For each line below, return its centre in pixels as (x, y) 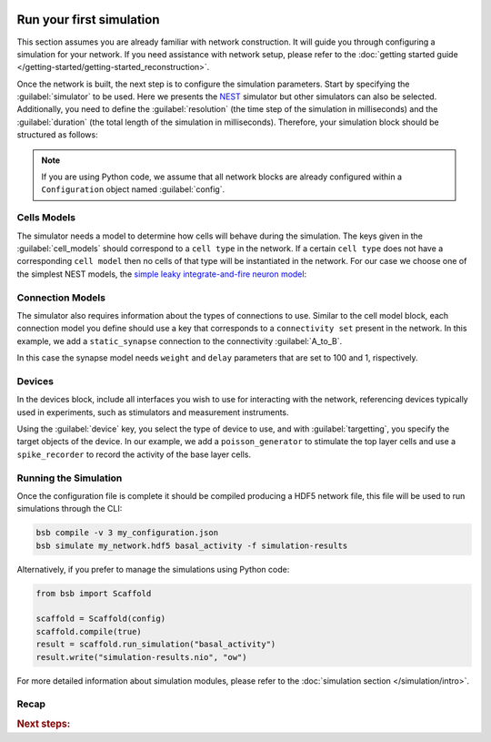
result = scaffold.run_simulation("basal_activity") (156, 645)
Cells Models (46, 218)
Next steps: (44, 724)
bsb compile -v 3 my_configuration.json (127, 533)
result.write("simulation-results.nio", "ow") (141, 657)
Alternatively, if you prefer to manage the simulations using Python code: (153, 569)
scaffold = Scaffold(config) (101, 619)
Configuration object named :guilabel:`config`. (133, 189)
